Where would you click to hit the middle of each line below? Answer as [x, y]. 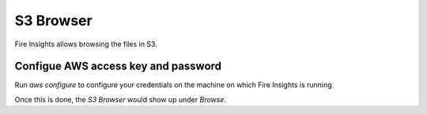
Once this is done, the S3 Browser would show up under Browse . [121, 99]
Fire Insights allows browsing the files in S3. [86, 44]
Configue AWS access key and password [118, 66]
